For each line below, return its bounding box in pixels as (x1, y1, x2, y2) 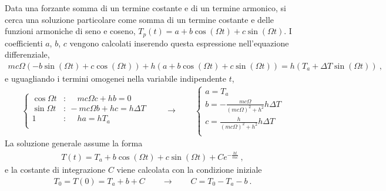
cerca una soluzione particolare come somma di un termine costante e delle (5, 13, 274, 25)
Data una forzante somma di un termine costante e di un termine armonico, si (5, 2, 286, 14)
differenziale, (5, 48, 50, 61)
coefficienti (5, 36, 43, 49)
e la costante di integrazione (5, 163, 106, 175)
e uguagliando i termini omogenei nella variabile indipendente (5, 72, 226, 84)
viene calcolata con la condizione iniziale (116, 163, 262, 175)
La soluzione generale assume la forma (5, 137, 143, 149)
